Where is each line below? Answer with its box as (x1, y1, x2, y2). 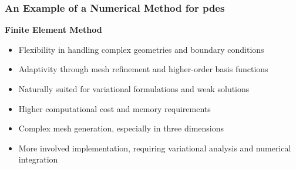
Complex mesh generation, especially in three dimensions (18, 122, 224, 134)
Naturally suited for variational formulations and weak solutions (18, 83, 250, 94)
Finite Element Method (5, 23, 102, 36)
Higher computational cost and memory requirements (18, 102, 211, 114)
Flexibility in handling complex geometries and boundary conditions (18, 43, 264, 55)
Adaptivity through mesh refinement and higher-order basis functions (18, 63, 268, 75)
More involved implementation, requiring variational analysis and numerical (18, 141, 291, 154)
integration (18, 153, 58, 165)
